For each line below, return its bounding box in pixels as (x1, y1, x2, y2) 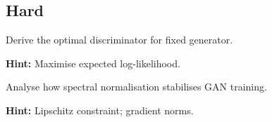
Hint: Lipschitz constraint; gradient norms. (6, 102, 194, 117)
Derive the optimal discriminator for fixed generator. (6, 32, 233, 47)
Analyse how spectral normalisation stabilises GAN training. (6, 79, 267, 94)
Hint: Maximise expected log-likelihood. (6, 55, 180, 70)
